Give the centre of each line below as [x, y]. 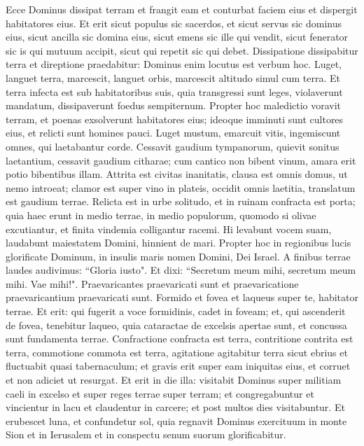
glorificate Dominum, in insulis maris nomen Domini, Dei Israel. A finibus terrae [178, 256]
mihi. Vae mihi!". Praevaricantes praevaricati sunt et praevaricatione [152, 283]
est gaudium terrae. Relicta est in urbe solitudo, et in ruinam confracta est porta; [181, 201]
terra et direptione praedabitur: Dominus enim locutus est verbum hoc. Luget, [174, 64]
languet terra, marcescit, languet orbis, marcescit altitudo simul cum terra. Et [173, 77]
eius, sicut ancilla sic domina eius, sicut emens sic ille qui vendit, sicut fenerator [177, 37]
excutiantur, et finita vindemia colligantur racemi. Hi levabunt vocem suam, [169, 229]
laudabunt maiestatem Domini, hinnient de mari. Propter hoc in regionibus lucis [178, 243]
